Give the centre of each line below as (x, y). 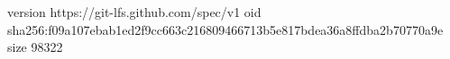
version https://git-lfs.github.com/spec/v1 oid (134, 12)
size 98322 (35, 47)
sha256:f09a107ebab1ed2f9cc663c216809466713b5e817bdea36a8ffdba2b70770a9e (225, 29)
